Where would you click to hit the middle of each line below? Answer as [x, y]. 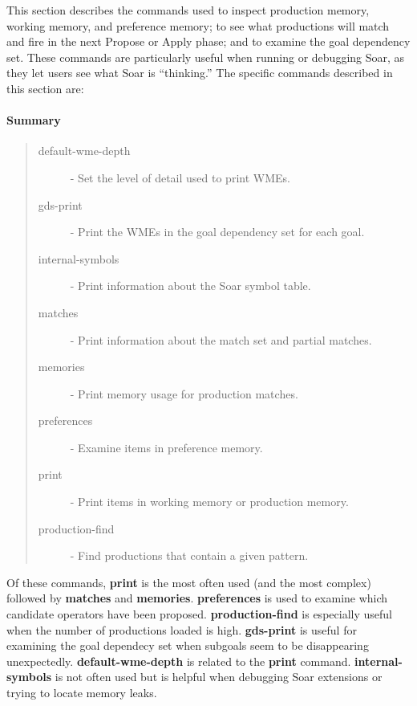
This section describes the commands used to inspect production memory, [188, 10]
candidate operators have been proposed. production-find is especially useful [199, 614]
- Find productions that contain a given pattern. [189, 555]
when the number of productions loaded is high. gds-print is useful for [182, 629]
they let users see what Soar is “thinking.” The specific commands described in [200, 73]
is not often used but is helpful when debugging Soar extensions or [219, 677]
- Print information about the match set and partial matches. [221, 339]
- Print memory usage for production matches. [184, 393]
